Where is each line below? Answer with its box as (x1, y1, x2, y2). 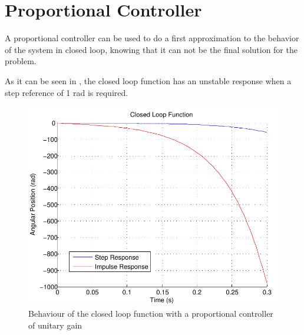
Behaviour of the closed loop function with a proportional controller (28, 307, 273, 319)
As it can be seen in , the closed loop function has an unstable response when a (5, 74, 292, 87)
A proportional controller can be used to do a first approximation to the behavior (5, 32, 299, 44)
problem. (5, 55, 37, 67)
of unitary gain (28, 319, 82, 331)
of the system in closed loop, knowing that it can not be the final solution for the (5, 43, 298, 55)
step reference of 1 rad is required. (5, 86, 128, 98)
